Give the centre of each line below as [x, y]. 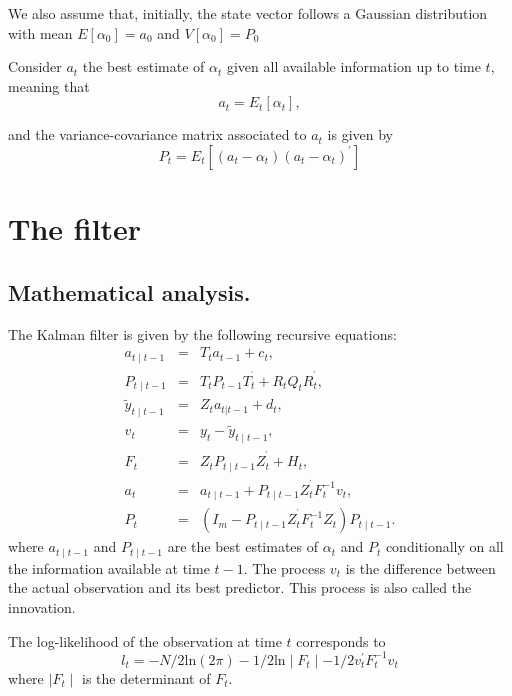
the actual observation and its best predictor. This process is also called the [240, 587]
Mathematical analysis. [129, 291]
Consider [35, 66]
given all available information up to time [353, 66]
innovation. [42, 606]
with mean [40, 32]
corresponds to [341, 640]
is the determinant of [146, 677]
